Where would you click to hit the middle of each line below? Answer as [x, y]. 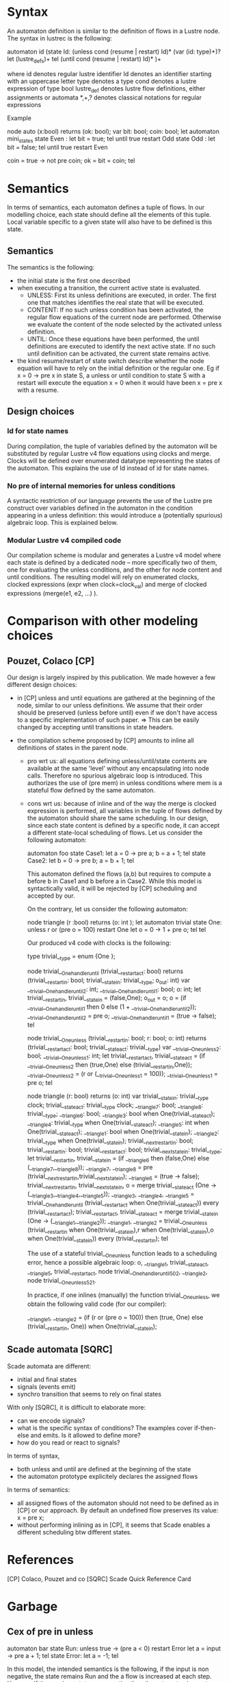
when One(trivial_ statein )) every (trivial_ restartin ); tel [98, 1239]
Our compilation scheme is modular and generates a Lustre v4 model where [114, 555]
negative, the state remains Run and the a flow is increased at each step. [109, 1676]
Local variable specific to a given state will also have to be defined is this [110, 222]
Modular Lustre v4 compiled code [64, 540]
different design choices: [42, 685]
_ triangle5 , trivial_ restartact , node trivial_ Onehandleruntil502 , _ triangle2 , [117, 1272]
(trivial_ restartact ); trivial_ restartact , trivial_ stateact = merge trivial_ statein [123, 1213]
